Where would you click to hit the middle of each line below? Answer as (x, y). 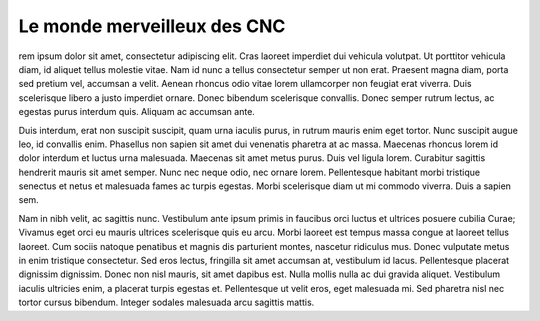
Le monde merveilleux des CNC (152, 26)
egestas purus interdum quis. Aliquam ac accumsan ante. (136, 112)
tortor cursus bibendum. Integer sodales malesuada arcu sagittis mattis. (166, 302)
